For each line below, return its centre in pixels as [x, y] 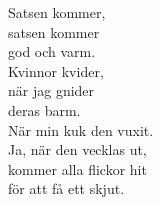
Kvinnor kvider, [56, 70]
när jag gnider [51, 90]
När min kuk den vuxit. [81, 129]
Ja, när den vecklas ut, [77, 149]
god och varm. [52, 51]
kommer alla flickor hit [77, 168]
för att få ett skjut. [66, 188]
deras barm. [44, 109]
